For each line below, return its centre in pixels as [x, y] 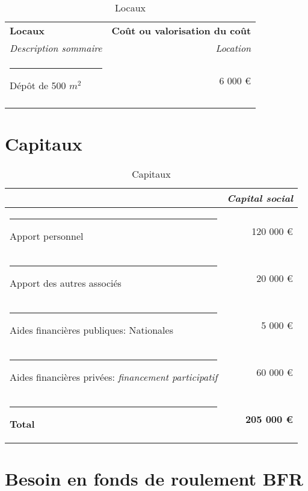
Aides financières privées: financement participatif [114, 377]
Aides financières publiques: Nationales [91, 330]
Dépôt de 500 [38, 85]
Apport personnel [47, 236]
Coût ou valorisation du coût [181, 30]
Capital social [260, 198]
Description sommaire [56, 48]
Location [233, 48]
